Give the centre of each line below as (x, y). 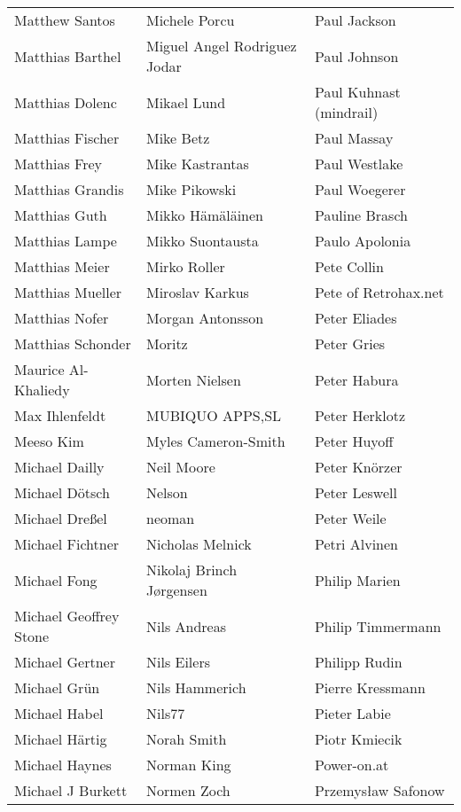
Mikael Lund (186, 102)
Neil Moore (181, 467)
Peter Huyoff (354, 441)
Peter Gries (350, 344)
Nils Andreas (187, 626)
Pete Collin (349, 266)
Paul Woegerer (360, 189)
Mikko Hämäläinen (205, 215)
